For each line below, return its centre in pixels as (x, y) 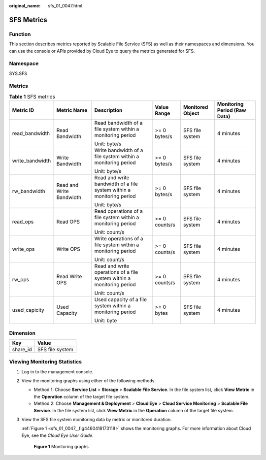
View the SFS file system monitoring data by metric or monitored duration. (97, 420)
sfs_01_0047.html (65, 6)
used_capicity (28, 310)
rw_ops (21, 280)
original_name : (25, 6)
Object (191, 113)
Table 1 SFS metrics (32, 97)
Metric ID (23, 110)
